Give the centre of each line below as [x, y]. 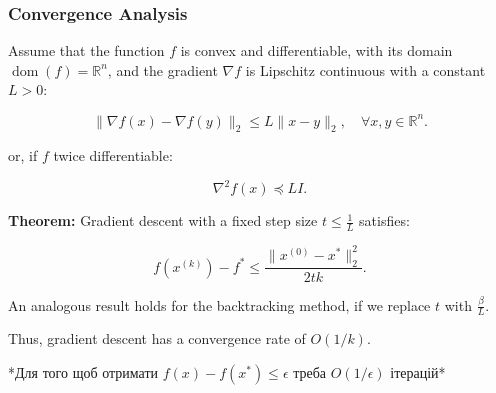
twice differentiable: [113, 155]
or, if [23, 155]
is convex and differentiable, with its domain [316, 50]
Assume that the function [86, 50]
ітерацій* [418, 371]
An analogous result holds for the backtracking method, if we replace [219, 304]
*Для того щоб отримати [83, 371]
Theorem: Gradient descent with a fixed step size [163, 220]
